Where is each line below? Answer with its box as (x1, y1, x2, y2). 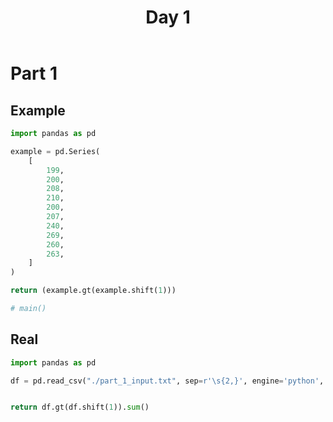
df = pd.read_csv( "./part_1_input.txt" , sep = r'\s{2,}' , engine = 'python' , (10, 376, 325, 386)
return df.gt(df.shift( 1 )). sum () (10, 402, 150, 413)
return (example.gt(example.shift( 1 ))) (10, 286, 177, 296)
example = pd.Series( (10, 146, 101, 156)
